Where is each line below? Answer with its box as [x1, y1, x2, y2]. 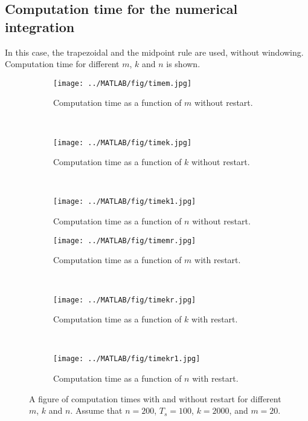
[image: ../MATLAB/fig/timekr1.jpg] [53, 354, 201, 364]
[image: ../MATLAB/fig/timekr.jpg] [53, 295, 196, 304]
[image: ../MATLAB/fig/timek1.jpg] [53, 197, 196, 206]
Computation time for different [5, 57, 120, 70]
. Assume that [70, 404, 123, 417]
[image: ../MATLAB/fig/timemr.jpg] [53, 236, 196, 245]
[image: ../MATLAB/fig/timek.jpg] [53, 138, 192, 147]
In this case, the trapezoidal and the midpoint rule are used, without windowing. [5, 45, 304, 58]
